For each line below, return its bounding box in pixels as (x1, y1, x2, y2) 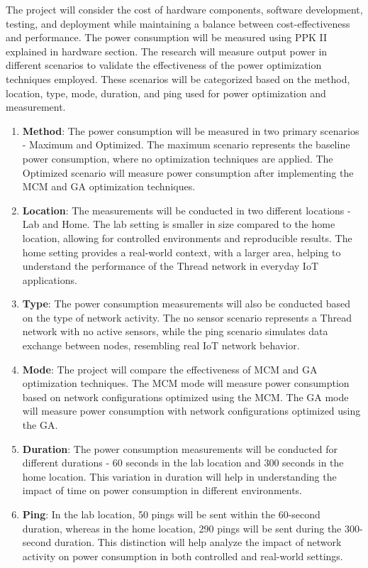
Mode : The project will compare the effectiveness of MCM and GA (22, 361, 318, 376)
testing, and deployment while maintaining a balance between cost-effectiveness (6, 16, 350, 31)
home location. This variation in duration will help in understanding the (22, 469, 337, 484)
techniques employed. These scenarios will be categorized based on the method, (6, 71, 350, 86)
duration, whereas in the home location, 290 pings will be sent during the (22, 520, 342, 535)
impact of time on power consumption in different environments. (22, 483, 303, 498)
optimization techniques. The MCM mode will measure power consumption (22, 376, 350, 390)
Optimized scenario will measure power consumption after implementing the (22, 165, 354, 180)
